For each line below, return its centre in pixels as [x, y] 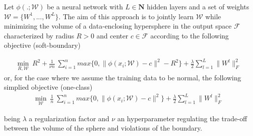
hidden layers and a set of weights [198, 6]
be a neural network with [85, 6]
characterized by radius [39, 35]
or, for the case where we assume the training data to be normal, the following [123, 77]
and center [112, 35]
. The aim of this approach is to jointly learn [126, 16]
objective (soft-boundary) [42, 45]
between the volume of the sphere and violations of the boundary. [103, 128]
